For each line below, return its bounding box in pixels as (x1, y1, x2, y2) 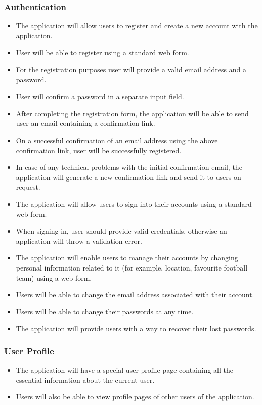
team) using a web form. (16, 272, 92, 283)
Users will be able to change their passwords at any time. (16, 306, 194, 317)
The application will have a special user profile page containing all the (16, 365, 233, 375)
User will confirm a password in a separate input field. (16, 91, 184, 102)
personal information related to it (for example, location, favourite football (16, 262, 248, 273)
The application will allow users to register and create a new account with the (16, 20, 258, 31)
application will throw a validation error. (16, 235, 142, 246)
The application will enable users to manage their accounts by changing (16, 252, 238, 263)
